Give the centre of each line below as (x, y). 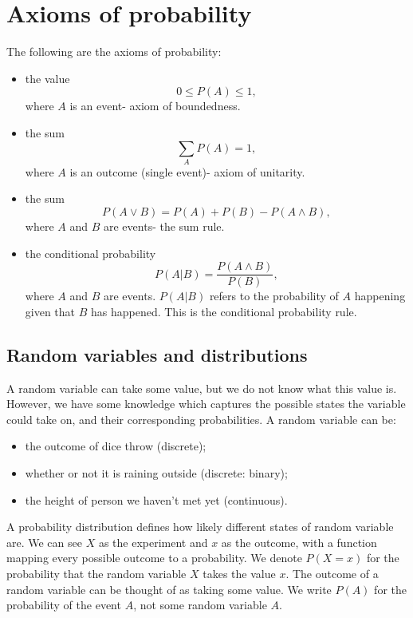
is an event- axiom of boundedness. (155, 106)
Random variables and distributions (157, 354)
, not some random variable (200, 605)
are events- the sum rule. (164, 226)
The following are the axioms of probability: (114, 51)
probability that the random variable (96, 573)
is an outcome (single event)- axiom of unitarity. (187, 171)
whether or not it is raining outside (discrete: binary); (156, 473)
